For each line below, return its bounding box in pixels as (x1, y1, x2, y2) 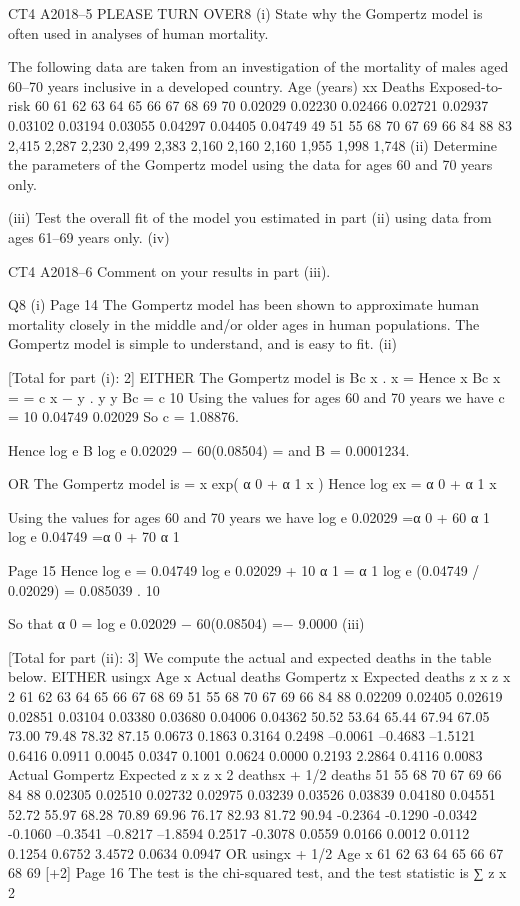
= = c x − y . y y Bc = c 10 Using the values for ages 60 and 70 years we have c (8, 386, 505, 407)
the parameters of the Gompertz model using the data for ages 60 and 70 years (8, 154, 493, 175)
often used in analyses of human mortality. (8, 22, 269, 43)
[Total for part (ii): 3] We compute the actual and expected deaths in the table (8, 646, 492, 667)
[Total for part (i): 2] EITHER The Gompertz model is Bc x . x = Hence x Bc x (8, 366, 501, 387)
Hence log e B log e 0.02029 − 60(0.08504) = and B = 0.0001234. (8, 439, 410, 460)
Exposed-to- (429, 75, 503, 96)
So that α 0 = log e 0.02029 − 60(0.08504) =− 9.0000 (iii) (8, 613, 365, 634)
